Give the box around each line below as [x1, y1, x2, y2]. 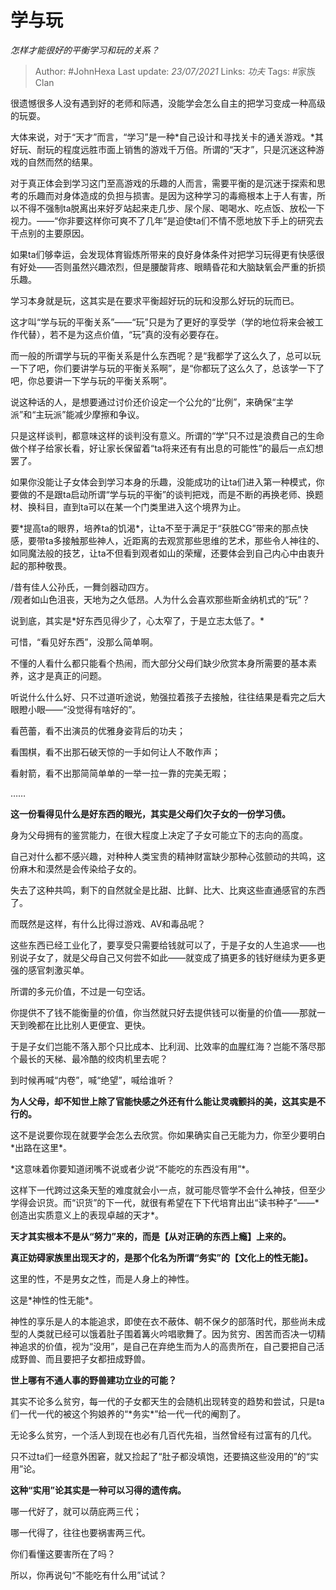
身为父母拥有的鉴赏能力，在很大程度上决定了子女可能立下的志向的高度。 [10, 829, 308, 841]
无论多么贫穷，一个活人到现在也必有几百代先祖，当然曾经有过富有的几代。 [10, 1429, 317, 1441]
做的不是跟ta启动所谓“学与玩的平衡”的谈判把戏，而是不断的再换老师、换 [18, 488, 315, 500]
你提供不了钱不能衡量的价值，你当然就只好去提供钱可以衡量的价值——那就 [10, 1006, 317, 1018]
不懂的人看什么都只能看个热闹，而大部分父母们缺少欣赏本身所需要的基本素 [10, 657, 317, 669]
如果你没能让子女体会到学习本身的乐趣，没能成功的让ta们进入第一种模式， [10, 476, 317, 488]
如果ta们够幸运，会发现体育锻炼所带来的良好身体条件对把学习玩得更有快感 [10, 248, 317, 260]
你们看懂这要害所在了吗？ [10, 1547, 116, 1560]
